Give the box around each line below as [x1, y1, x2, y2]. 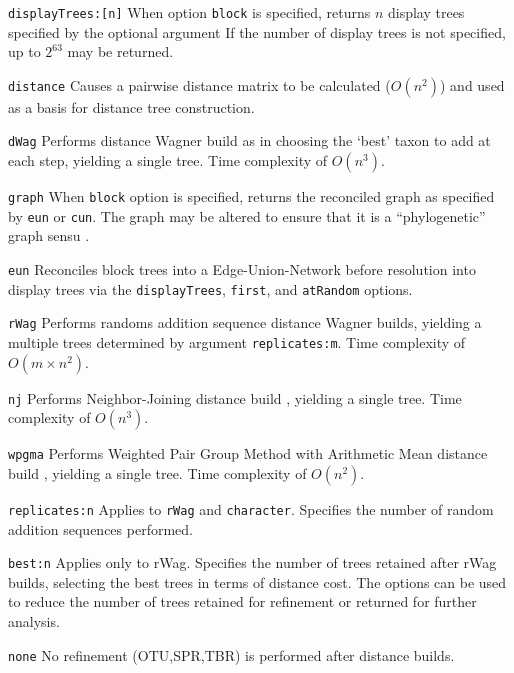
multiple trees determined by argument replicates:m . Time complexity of [8, 331, 466, 352]
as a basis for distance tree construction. [8, 96, 255, 117]
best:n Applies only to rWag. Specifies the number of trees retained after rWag [8, 552, 497, 573]
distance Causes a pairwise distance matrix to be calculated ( [8, 74, 391, 95]
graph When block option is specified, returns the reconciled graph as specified [8, 186, 495, 207]
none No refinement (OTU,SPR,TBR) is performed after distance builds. [8, 644, 455, 665]
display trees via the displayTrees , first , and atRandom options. [8, 278, 413, 299]
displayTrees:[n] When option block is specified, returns [8, 2, 371, 22]
